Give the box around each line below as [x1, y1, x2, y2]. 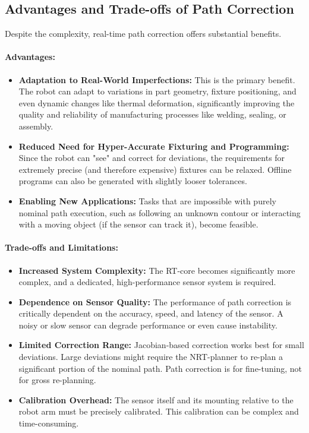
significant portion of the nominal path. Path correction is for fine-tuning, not [18, 362, 302, 374]
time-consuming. [18, 417, 79, 429]
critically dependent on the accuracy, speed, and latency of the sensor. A [18, 307, 283, 320]
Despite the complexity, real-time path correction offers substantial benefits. [5, 27, 282, 40]
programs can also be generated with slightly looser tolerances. [18, 175, 247, 187]
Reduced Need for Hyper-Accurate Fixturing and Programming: [18, 140, 289, 152]
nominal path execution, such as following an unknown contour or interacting [18, 206, 301, 219]
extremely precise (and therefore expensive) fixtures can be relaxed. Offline [18, 163, 292, 175]
